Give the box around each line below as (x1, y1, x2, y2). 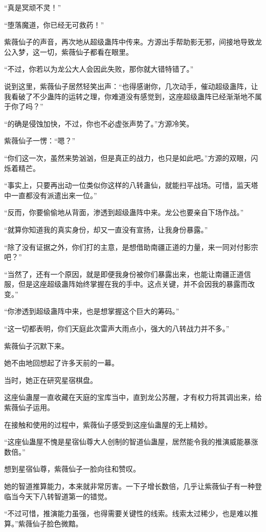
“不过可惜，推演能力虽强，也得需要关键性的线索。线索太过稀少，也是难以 (4, 508, 251, 519)
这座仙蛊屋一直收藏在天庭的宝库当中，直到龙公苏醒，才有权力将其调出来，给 (4, 392, 262, 402)
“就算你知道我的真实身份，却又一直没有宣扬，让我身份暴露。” (4, 224, 208, 235)
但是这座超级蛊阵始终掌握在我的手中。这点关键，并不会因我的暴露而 (18, 279, 248, 289)
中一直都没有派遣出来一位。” (4, 189, 97, 200)
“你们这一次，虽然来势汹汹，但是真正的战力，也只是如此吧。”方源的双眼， (4, 152, 251, 163)
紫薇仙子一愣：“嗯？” (4, 135, 76, 146)
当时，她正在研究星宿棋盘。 (4, 374, 97, 385)
